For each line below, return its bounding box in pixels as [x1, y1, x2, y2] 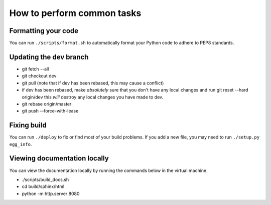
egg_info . [9, 141, 32, 147]
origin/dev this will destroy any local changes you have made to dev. [22, 94, 164, 100]
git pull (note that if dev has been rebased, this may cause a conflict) [22, 80, 164, 86]
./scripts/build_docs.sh [22, 176, 69, 182]
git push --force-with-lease [22, 108, 79, 114]
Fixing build [9, 121, 47, 129]
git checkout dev [22, 73, 57, 79]
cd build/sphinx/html [22, 183, 65, 189]
